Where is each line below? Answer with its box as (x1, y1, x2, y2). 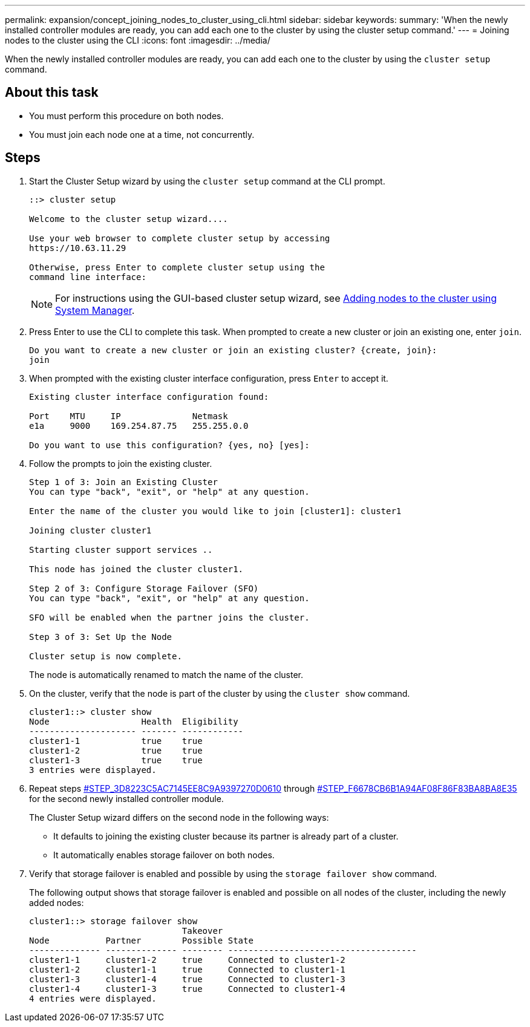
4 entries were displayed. (29, 993, 157, 1003)
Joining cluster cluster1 (29, 525, 152, 535)
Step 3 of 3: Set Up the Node (29, 631, 172, 642)
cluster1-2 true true (29, 745, 203, 755)
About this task (5, 85, 99, 100)
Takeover (182, 925, 223, 936)
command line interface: (29, 272, 146, 282)
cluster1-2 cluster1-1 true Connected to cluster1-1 (29, 964, 345, 974)
